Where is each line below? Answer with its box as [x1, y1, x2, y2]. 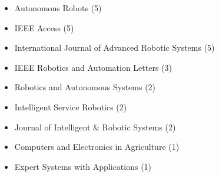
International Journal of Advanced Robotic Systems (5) [14, 41, 215, 54]
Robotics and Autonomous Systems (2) [14, 81, 156, 93]
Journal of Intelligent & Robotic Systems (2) [14, 120, 176, 133]
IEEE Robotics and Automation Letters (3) [14, 61, 172, 73]
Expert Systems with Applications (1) [14, 160, 152, 172]
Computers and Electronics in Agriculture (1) [14, 140, 180, 153]
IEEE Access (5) [14, 21, 74, 34]
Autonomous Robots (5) [14, 2, 102, 14]
